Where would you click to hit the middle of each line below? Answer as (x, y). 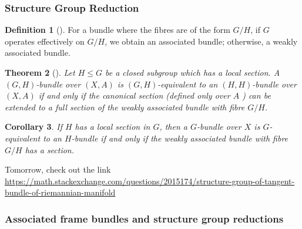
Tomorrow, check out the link (58, 169)
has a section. (50, 149)
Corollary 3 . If (33, 127)
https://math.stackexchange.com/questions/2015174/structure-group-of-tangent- (150, 181)
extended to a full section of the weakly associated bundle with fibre (125, 107)
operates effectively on (45, 41)
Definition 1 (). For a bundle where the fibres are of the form (118, 30)
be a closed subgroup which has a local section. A (193, 72)
